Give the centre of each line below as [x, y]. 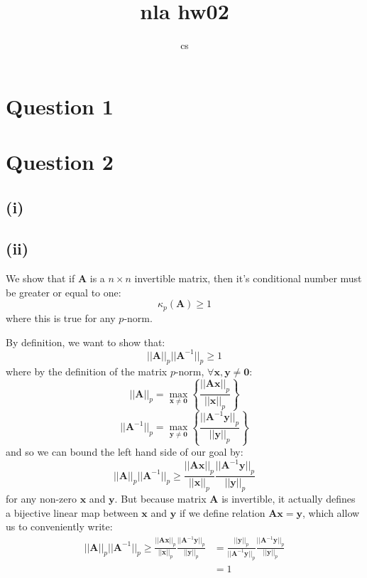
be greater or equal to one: [64, 292]
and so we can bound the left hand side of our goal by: [125, 452]
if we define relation [222, 512]
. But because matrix [160, 498]
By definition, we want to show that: [86, 342]
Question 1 [60, 106]
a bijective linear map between [72, 512]
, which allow [331, 512]
